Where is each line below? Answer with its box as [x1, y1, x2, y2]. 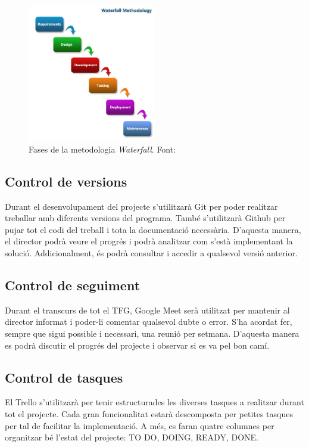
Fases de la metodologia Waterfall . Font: [29, 142, 176, 155]
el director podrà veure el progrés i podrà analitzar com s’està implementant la [5, 235, 293, 247]
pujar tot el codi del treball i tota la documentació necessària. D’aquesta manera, [5, 223, 301, 235]
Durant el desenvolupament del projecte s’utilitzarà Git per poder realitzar [5, 200, 278, 212]
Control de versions [5, 172, 127, 190]
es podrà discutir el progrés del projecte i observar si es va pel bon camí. [5, 339, 270, 351]
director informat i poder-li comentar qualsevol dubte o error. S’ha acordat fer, [5, 315, 292, 328]
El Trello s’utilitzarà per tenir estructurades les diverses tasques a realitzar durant [5, 396, 304, 408]
